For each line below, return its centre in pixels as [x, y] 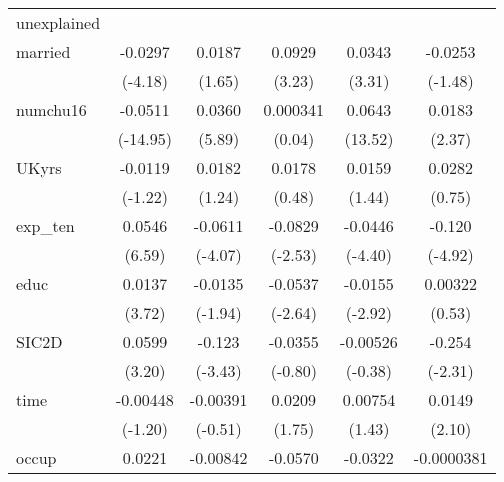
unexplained [58, 22]
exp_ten [45, 225]
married [43, 51]
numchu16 [51, 109]
